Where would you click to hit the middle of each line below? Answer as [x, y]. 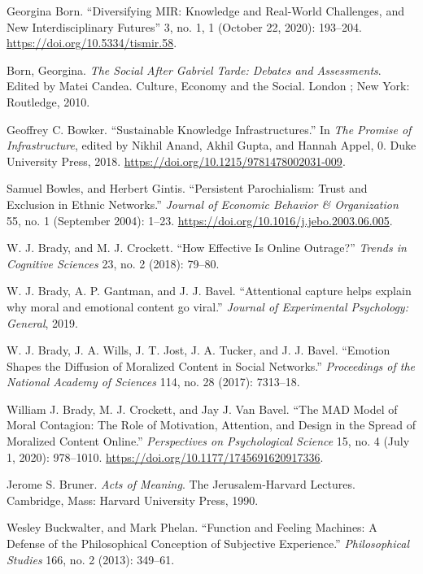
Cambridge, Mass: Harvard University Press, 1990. [133, 500]
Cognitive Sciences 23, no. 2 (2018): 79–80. [113, 263]
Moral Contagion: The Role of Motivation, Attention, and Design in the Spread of [211, 425]
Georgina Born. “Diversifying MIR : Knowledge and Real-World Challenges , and [205, 11]
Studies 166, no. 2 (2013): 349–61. [91, 559]
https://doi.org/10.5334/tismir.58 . [92, 43]
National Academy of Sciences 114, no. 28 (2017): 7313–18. [153, 382]
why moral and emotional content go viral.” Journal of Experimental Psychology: [207, 306]
